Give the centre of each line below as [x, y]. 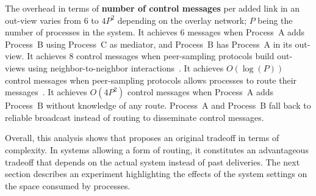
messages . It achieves [46, 92]
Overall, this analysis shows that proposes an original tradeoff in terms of [142, 138]
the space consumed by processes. [68, 185]
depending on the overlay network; [182, 20]
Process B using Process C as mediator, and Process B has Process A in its [149, 44]
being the [275, 20]
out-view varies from [43, 20]
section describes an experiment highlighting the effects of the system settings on [156, 174]
